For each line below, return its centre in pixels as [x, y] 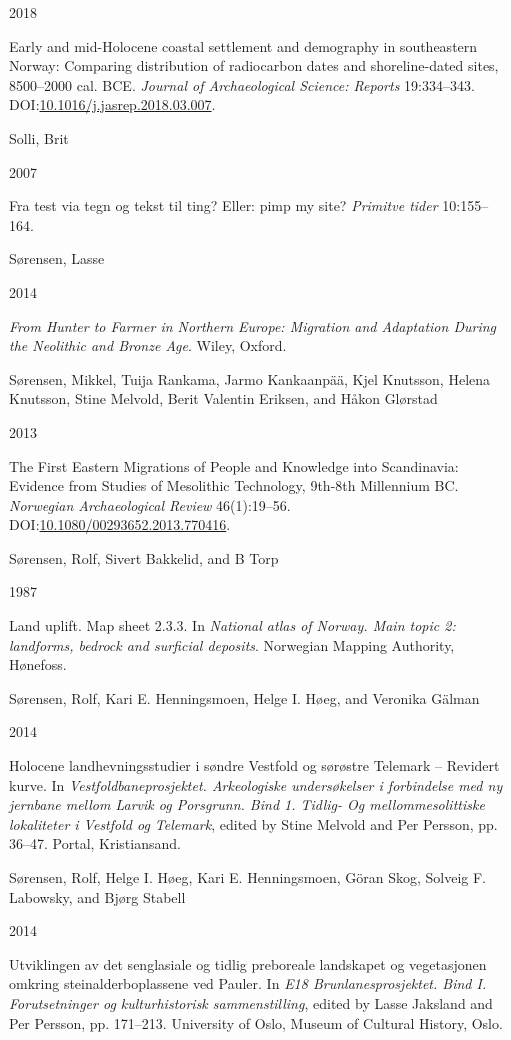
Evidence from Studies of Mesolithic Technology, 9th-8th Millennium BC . [234, 485]
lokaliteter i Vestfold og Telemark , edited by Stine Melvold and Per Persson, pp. [253, 823]
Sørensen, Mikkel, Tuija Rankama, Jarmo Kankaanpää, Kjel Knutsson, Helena [250, 378]
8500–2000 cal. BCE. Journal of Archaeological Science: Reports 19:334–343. [242, 84]
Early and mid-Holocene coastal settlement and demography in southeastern [243, 45]
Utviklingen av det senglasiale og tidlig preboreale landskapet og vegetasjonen [248, 963]
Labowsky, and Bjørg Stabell [97, 896]
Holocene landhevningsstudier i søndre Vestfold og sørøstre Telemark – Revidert [254, 765]
